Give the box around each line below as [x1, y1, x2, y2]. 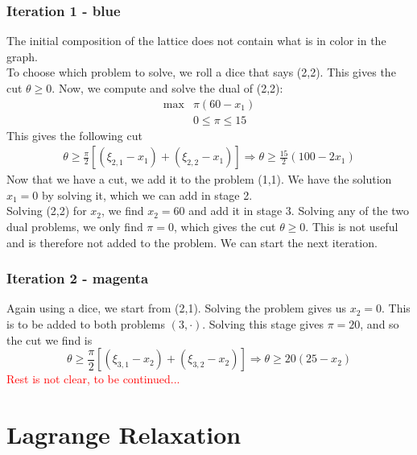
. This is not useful [305, 218, 398, 235]
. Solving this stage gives [202, 316, 324, 333]
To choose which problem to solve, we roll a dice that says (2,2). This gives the [6, 64, 396, 81]
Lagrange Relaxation [6, 418, 242, 451]
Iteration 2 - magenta [6, 268, 149, 288]
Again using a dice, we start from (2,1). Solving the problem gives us [6, 300, 346, 316]
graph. [6, 48, 38, 64]
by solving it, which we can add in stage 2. [42, 186, 253, 203]
